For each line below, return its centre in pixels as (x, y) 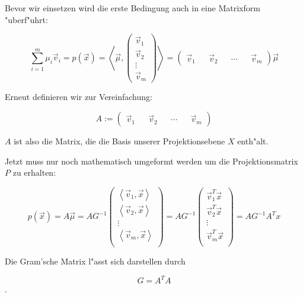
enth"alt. (253, 141)
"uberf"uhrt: (26, 19)
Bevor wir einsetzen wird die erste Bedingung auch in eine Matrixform (133, 8)
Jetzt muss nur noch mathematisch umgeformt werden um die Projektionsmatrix (151, 161)
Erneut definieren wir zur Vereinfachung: (79, 97)
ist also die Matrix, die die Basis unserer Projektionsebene (119, 141)
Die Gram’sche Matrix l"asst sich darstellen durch (95, 261)
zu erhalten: (34, 172)
